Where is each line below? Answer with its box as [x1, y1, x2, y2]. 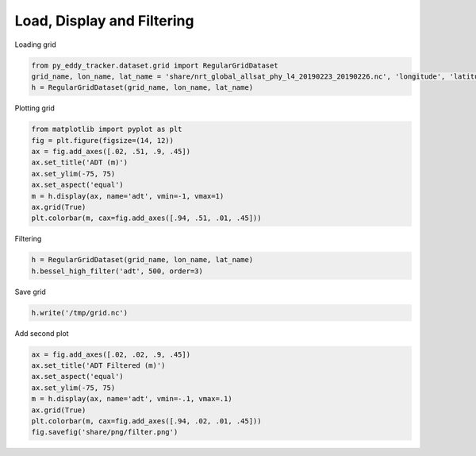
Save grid [14, 287, 47, 296]
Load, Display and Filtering [14, 12, 194, 29]
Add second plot [14, 328, 69, 338]
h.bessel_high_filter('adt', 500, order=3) [31, 266, 204, 276]
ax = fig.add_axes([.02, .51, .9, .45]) [31, 147, 190, 157]
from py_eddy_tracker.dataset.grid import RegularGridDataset [31, 60, 278, 70]
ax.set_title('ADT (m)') [31, 158, 129, 167]
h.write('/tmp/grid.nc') [31, 308, 129, 317]
